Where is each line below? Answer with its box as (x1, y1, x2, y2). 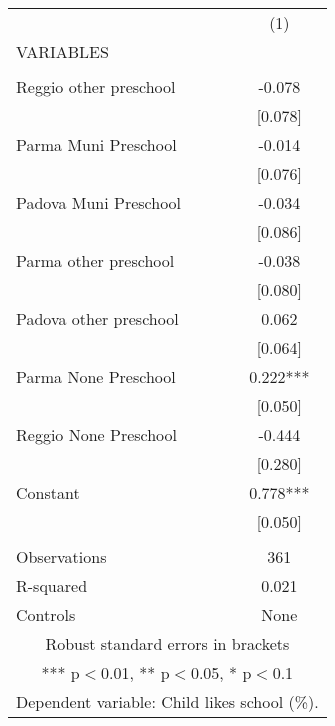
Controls (16, 603, 76, 626)
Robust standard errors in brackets (45, 632, 290, 655)
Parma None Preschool (16, 365, 176, 388)
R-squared (16, 574, 88, 597)
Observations (16, 545, 107, 568)
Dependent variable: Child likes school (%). (16, 690, 319, 713)
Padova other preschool (16, 307, 179, 330)
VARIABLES (16, 40, 109, 63)
